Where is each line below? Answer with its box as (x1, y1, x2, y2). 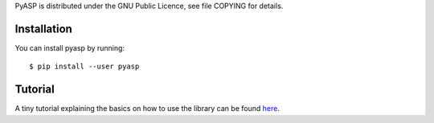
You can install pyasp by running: (14, 43, 125, 52)
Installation (14, 22, 72, 35)
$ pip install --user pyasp (29, 62, 140, 72)
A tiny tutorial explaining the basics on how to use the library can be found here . (14, 104, 280, 113)
